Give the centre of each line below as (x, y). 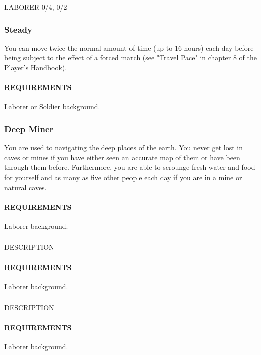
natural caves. (25, 187)
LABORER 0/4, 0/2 (36, 7)
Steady (18, 29)
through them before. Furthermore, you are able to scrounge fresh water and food (130, 167)
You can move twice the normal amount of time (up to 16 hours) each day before (129, 48)
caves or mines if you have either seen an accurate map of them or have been (122, 157)
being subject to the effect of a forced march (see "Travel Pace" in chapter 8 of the (131, 58)
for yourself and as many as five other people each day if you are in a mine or (123, 177)
